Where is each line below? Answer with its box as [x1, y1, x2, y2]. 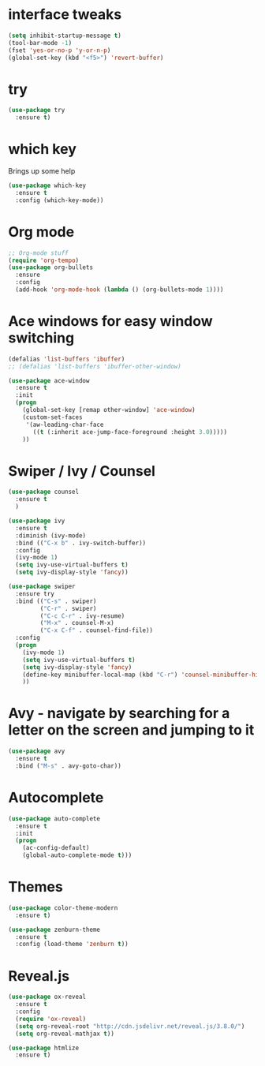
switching [8, 329, 75, 347]
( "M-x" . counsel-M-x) [39, 619, 114, 627]
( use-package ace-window [8, 376, 90, 384]
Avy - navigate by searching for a [8, 705, 230, 723]
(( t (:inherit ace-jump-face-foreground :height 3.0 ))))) [32, 428, 227, 436]
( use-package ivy [8, 517, 65, 525]
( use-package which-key [8, 181, 87, 190]
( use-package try [8, 107, 65, 114]
